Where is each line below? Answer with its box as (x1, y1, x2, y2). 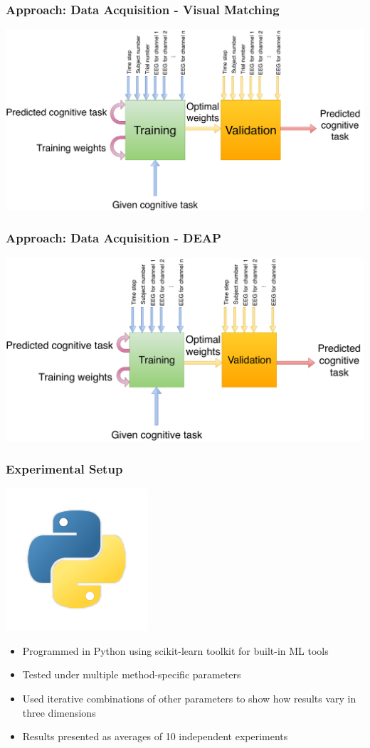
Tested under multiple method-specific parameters (22, 667, 241, 682)
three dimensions (22, 705, 96, 720)
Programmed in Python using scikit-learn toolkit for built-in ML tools (22, 643, 329, 658)
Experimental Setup (6, 459, 123, 477)
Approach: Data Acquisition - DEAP (6, 229, 221, 247)
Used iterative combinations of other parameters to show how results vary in (22, 690, 356, 705)
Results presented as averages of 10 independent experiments (22, 729, 288, 744)
